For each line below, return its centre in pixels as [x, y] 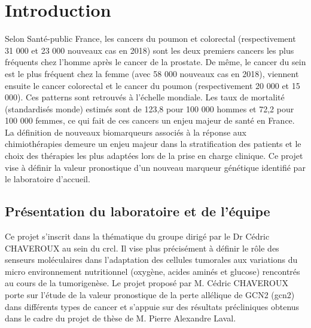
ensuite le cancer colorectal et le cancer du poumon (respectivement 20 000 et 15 [153, 85]
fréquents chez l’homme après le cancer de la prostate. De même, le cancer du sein [155, 62]
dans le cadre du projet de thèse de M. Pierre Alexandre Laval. [121, 318]
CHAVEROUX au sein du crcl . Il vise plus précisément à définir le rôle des [142, 248]
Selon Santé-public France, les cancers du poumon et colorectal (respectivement [150, 39]
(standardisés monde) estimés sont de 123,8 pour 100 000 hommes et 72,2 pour [150, 108]
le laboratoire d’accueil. [48, 179]
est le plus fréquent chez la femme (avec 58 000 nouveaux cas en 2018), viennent [152, 73]
